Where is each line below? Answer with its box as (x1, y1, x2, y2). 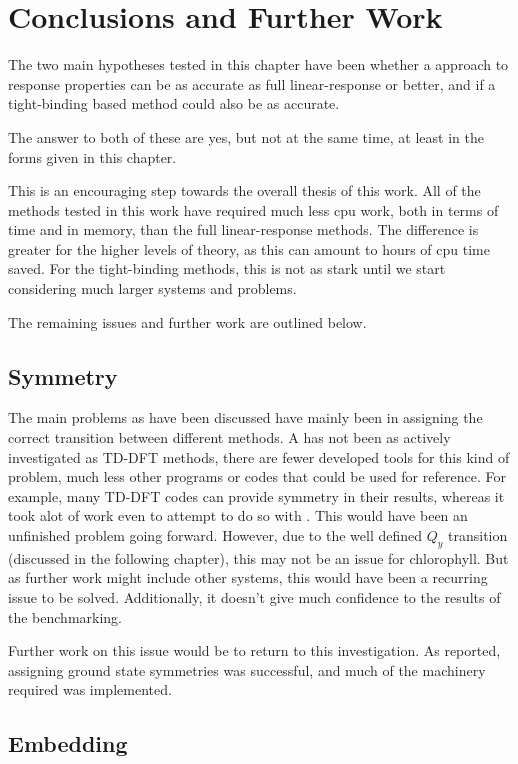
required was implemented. (8, 679, 172, 700)
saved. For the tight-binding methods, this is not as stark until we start (8, 258, 446, 279)
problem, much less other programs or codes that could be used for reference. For (8, 466, 506, 487)
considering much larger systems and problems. (8, 278, 297, 299)
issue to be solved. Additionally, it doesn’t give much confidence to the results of (8, 587, 501, 607)
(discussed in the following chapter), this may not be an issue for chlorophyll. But (8, 547, 509, 568)
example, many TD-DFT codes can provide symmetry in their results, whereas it (8, 485, 505, 506)
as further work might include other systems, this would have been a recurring (8, 567, 488, 588)
